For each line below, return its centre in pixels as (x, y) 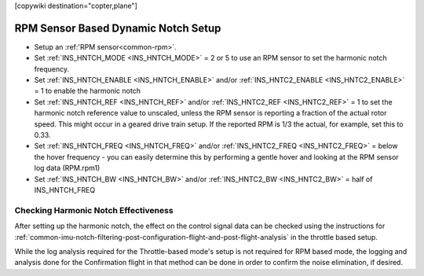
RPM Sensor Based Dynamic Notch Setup (118, 28)
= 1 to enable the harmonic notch (88, 91)
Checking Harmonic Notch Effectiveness (94, 210)
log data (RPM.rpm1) (67, 168)
